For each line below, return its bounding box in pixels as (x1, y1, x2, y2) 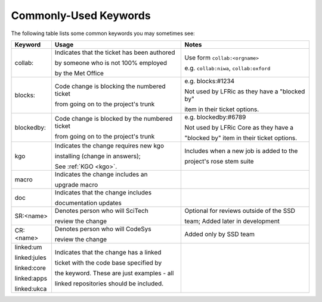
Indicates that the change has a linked (54, 248, 162, 256)
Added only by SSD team (184, 229, 255, 238)
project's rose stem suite (184, 157, 254, 165)
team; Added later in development (184, 217, 280, 225)
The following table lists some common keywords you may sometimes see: (11, 30, 195, 37)
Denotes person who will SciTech (54, 206, 148, 215)
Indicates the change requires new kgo (54, 141, 164, 150)
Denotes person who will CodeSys (54, 225, 151, 233)
